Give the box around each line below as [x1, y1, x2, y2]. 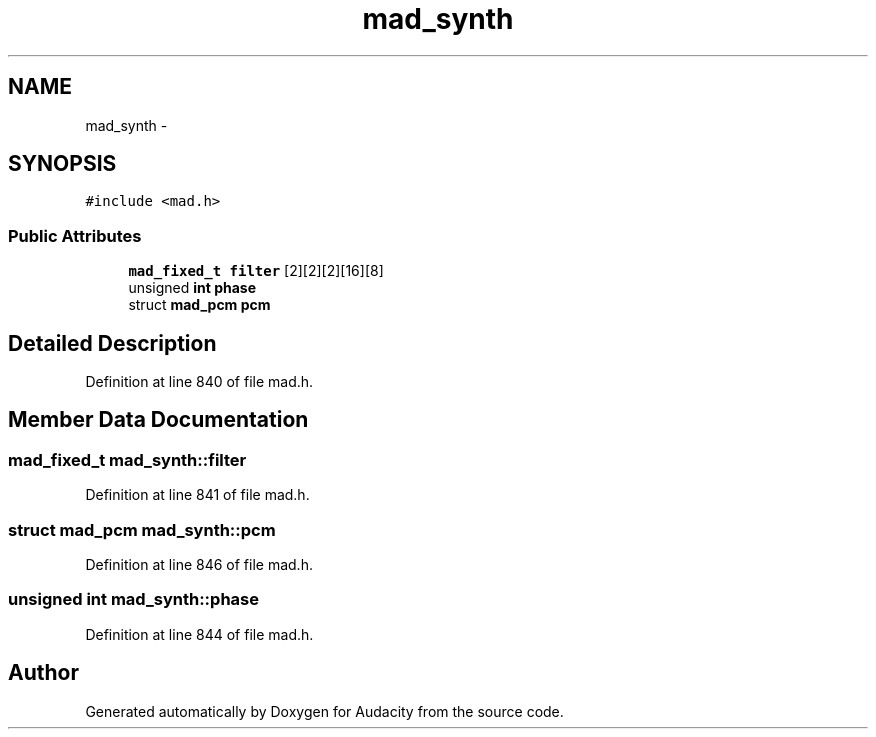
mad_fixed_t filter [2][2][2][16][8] [128, 262, 384, 280]
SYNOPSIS [8, 151, 117, 177]
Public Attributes [8, 225, 142, 246]
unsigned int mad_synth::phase [8, 589, 259, 610]
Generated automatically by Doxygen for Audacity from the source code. [85, 702, 564, 720]
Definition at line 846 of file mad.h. [85, 556, 313, 573]
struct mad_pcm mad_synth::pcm [8, 519, 276, 540]
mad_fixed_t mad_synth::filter [8, 449, 247, 470]
